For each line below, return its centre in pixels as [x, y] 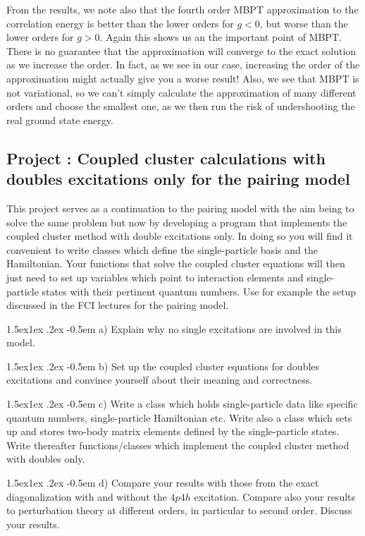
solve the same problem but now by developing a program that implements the [177, 222]
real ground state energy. [60, 120]
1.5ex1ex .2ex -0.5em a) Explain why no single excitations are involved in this [174, 328]
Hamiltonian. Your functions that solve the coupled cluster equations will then [176, 263]
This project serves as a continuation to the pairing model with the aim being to [180, 208]
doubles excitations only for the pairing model [178, 179]
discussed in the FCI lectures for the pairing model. [118, 305]
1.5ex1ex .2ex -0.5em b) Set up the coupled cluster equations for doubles [163, 366]
